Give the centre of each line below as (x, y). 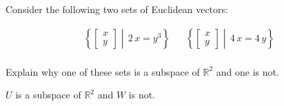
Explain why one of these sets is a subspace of (103, 71)
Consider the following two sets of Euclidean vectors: (117, 9)
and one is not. (247, 71)
